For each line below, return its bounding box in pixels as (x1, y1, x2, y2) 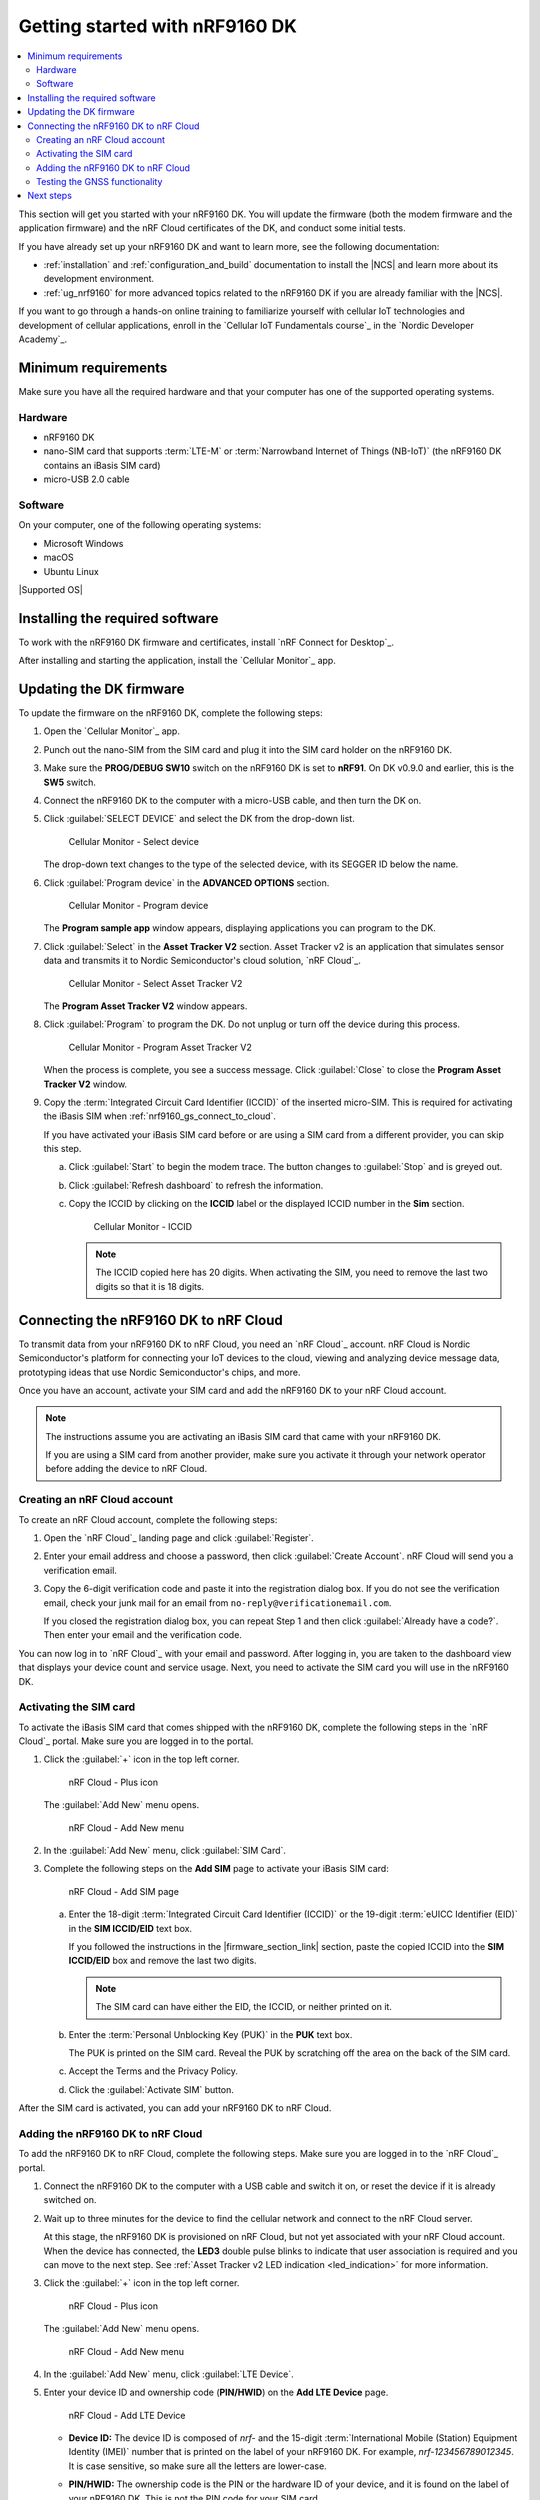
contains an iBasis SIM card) (43, 459, 161, 471)
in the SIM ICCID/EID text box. (68, 1922, 193, 1934)
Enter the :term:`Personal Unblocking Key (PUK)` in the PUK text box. (68, 2028, 353, 2040)
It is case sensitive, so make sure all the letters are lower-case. (68, 2460, 327, 2472)
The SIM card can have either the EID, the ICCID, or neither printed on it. (95, 2001, 392, 2013)
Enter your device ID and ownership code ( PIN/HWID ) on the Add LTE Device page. (43, 2386, 389, 2399)
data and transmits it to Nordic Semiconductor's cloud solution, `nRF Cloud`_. (43, 955, 362, 967)
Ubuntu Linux (43, 565, 99, 577)
